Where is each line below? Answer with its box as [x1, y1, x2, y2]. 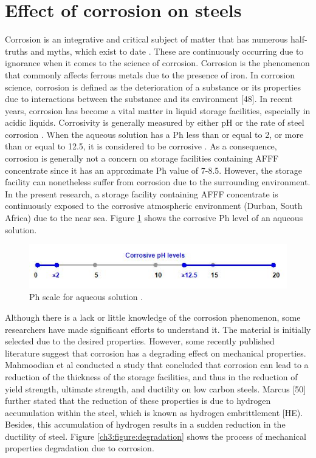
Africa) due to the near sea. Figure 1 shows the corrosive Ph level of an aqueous [5, 211, 303, 224]
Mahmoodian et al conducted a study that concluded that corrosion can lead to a [5, 358, 309, 371]
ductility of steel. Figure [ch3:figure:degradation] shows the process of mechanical [5, 429, 306, 442]
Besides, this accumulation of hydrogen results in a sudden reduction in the [5, 418, 286, 431]
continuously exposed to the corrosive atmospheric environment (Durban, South [5, 199, 303, 212]
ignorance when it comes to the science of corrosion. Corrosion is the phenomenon [5, 56, 310, 69]
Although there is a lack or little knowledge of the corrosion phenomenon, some [5, 310, 301, 323]
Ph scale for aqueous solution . [29, 290, 143, 303]
